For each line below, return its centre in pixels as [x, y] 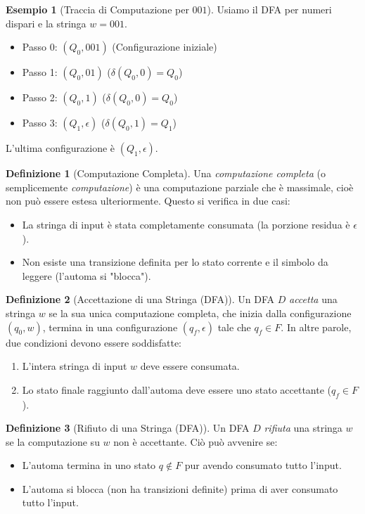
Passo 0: [40, 47]
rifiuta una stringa [303, 428]
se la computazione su [53, 441]
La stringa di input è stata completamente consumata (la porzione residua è [186, 224]
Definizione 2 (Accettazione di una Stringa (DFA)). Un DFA [140, 299]
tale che [234, 327]
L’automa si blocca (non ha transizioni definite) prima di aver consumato [180, 488]
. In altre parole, [316, 327]
